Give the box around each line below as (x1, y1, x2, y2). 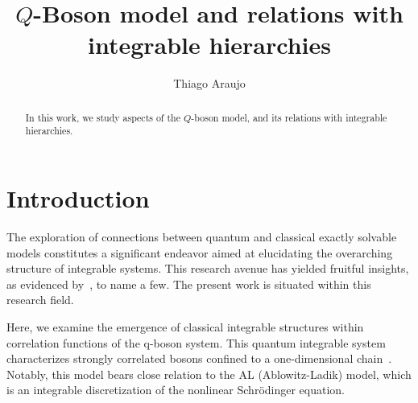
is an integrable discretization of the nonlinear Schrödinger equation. (6, 381, 346, 398)
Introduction (6, 182, 150, 215)
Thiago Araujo (173, 75, 246, 92)
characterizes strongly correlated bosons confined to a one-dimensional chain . (6, 350, 392, 367)
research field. (6, 291, 74, 308)
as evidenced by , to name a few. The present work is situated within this (6, 275, 371, 292)
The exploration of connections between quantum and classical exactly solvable (6, 228, 397, 245)
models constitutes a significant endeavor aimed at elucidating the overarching (6, 244, 393, 261)
